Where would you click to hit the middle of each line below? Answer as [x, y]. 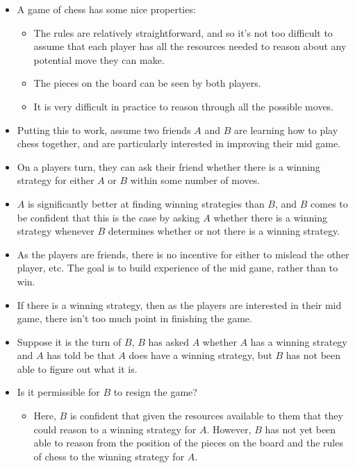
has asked [168, 341]
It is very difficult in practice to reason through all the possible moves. [184, 106]
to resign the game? [155, 392]
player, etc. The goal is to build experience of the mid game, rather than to [177, 268]
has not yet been [300, 429]
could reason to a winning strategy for [115, 429]
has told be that [81, 355]
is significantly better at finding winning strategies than [146, 203]
